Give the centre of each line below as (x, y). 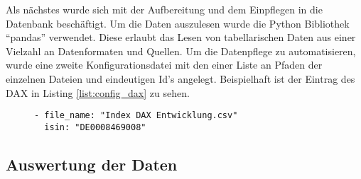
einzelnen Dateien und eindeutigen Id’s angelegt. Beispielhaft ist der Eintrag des (180, 78)
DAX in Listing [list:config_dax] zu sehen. (98, 92)
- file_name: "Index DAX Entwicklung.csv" (136, 116)
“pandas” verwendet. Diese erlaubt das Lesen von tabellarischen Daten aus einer (181, 37)
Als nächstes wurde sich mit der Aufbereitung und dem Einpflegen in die (164, 9)
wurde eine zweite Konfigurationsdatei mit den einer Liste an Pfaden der (164, 65)
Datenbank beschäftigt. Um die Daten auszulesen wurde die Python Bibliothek (178, 23)
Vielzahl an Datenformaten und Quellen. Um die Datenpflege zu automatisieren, (181, 51)
